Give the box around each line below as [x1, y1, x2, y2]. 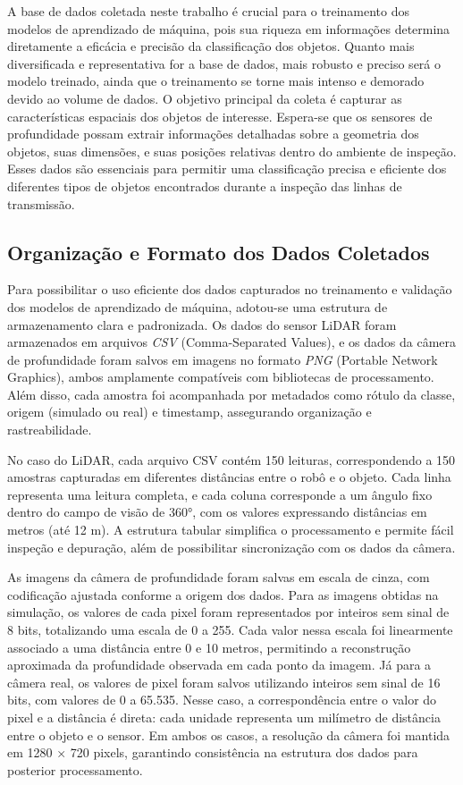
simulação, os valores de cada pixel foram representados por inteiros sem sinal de [7, 603, 450, 621]
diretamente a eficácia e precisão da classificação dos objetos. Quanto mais [7, 37, 415, 55]
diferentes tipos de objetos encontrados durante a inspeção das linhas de [7, 176, 402, 195]
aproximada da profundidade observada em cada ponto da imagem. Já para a [7, 655, 432, 674]
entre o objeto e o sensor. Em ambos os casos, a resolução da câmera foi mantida [7, 725, 450, 744]
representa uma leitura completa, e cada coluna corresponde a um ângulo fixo [7, 485, 433, 503]
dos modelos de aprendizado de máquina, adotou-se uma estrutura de [7, 297, 388, 316]
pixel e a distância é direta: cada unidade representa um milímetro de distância [7, 707, 441, 726]
